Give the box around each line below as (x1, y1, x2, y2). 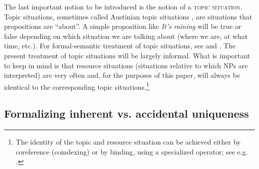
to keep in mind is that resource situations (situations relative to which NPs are (4, 60, 248, 70)
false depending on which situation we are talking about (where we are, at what (4, 30, 248, 41)
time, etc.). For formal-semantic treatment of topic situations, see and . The (4, 40, 236, 51)
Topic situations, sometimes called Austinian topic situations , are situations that (4, 11, 253, 21)
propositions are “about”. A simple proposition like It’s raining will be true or (4, 21, 242, 31)
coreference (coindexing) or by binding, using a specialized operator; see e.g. (15, 146, 248, 157)
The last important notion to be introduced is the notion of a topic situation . (4, 1, 243, 11)
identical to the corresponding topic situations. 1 (4, 80, 149, 92)
